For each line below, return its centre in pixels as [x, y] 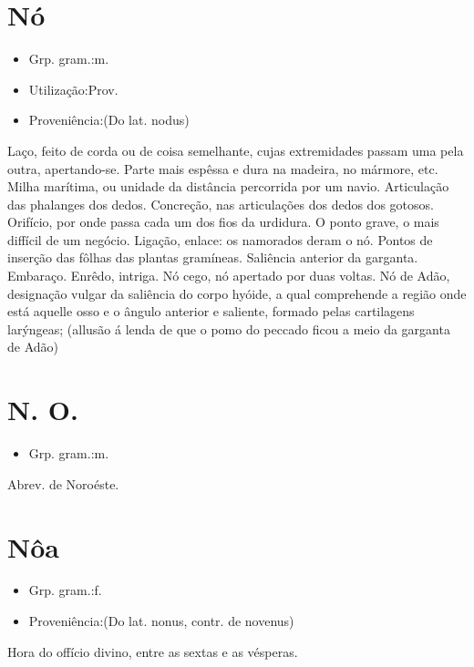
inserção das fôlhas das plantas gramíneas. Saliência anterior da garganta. [213, 257]
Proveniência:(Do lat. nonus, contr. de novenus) [161, 621]
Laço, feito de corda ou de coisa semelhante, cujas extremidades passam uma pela [236, 150]
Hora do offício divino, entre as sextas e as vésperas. [153, 651]
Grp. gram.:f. [65, 590]
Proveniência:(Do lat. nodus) [109, 120]
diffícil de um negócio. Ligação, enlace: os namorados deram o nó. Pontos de [220, 239]
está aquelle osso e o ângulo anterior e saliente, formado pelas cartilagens [211, 311]
